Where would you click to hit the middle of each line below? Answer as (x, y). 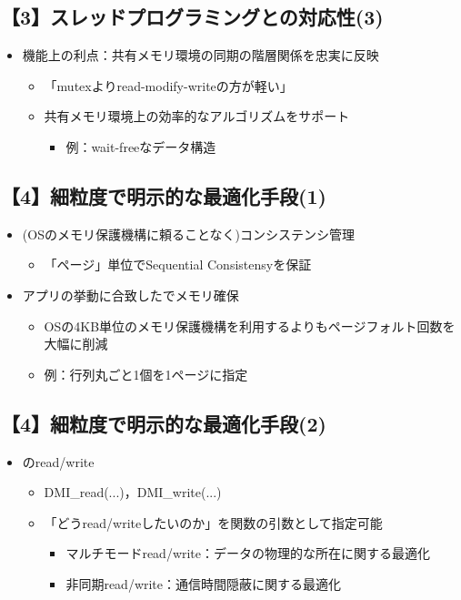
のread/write (58, 461)
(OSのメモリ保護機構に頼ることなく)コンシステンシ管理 (188, 234)
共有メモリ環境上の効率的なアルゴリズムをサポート (197, 116)
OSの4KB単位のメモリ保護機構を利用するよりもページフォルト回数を (250, 325)
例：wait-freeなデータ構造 (141, 146)
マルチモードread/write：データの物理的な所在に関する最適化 (248, 553)
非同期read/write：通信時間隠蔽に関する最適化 (204, 583)
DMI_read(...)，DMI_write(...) (133, 492)
